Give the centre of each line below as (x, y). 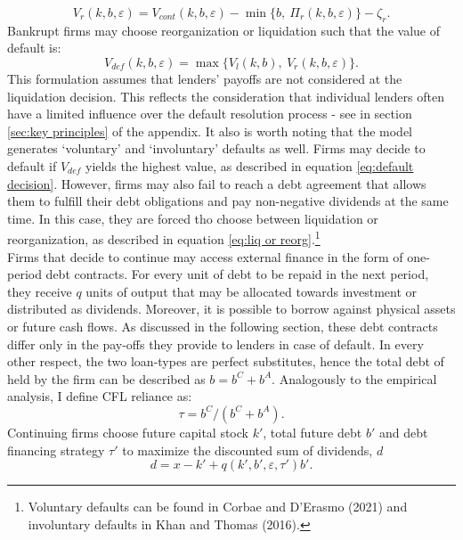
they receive (40, 291)
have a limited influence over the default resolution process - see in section (210, 114)
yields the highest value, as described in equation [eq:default (250, 165)
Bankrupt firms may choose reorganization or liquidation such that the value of (223, 30)
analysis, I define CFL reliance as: (100, 396)
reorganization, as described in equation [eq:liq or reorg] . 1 (164, 237)
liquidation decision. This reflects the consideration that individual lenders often (226, 96)
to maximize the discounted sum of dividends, (248, 450)
